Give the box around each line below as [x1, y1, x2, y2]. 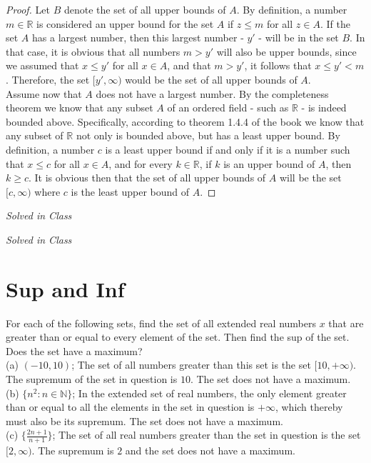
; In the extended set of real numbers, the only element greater [72, 385, 347, 400]
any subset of [6, 128, 63, 143]
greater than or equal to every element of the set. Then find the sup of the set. [6, 329, 350, 344]
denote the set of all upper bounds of [63, 2, 226, 16]
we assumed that [6, 58, 79, 73]
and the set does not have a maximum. [125, 443, 295, 458]
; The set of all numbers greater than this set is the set [71, 357, 311, 372]
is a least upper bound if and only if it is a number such [105, 141, 350, 156]
